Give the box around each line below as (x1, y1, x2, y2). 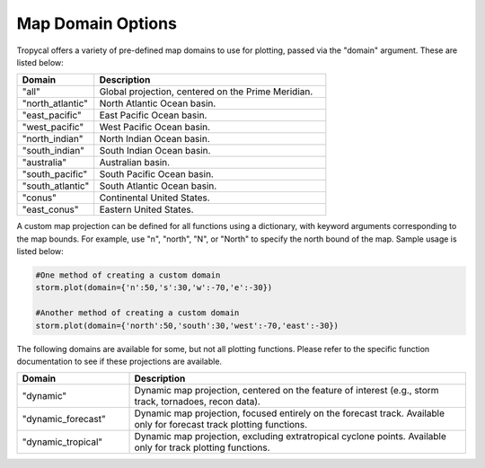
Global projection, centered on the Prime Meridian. (99, 85, 313, 98)
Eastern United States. (99, 203, 194, 216)
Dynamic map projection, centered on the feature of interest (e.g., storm (134, 384, 439, 397)
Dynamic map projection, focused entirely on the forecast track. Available (134, 407, 445, 419)
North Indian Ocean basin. (99, 133, 210, 146)
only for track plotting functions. (134, 441, 270, 454)
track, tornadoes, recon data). (134, 395, 260, 408)
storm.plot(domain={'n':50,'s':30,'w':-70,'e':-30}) (35, 283, 273, 293)
